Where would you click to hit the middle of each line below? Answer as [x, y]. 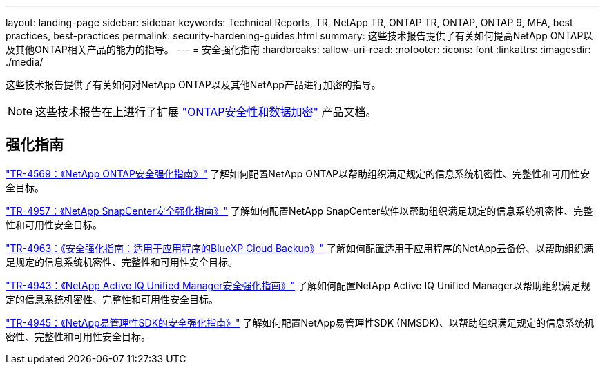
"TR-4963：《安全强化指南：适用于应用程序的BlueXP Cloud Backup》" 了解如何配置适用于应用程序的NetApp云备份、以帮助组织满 [299, 248]
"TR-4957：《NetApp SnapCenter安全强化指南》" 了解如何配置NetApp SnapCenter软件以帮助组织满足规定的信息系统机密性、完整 [299, 211]
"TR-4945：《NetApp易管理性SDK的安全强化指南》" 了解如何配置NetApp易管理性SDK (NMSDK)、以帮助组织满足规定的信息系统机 [300, 322]
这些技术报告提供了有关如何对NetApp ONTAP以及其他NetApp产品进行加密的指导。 [193, 85]
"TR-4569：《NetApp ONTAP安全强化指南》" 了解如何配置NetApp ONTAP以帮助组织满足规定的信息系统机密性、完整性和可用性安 [298, 173]
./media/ [25, 62]
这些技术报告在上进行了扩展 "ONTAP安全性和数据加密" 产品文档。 [206, 112]
